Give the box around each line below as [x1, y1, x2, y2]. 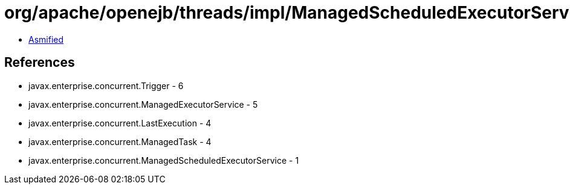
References [4, 55, 75, 70]
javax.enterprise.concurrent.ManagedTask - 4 [28, 136, 212, 147]
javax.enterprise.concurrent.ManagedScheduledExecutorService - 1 [28, 155, 299, 166]
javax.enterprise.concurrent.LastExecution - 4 [28, 117, 212, 128]
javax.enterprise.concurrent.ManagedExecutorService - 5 [28, 99, 258, 110]
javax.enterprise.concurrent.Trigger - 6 [28, 80, 184, 91]
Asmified [28, 34, 64, 45]
